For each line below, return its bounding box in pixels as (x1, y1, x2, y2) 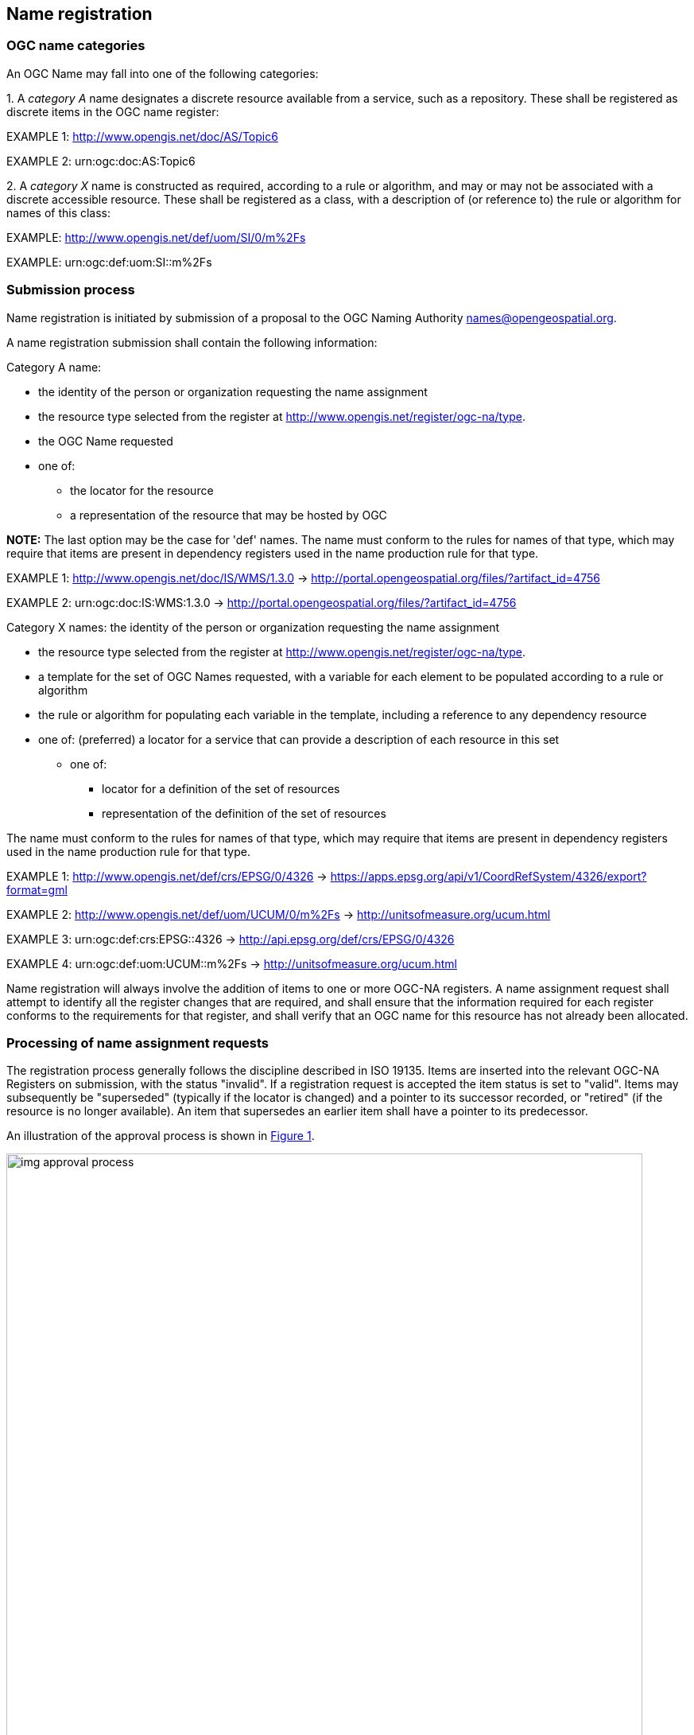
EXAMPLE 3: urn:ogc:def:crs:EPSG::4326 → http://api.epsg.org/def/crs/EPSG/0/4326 (6, 932, 455, 946)
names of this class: (6, 205, 111, 220)
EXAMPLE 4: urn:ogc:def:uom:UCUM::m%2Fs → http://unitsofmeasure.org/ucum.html (6, 956, 457, 971)
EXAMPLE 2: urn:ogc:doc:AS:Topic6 (6, 154, 196, 168)
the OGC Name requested (38, 434, 173, 448)
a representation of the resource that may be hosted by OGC (70, 508, 387, 522)
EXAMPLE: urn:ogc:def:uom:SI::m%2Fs (6, 255, 212, 269)
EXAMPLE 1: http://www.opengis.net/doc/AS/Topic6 (6, 129, 278, 143)
